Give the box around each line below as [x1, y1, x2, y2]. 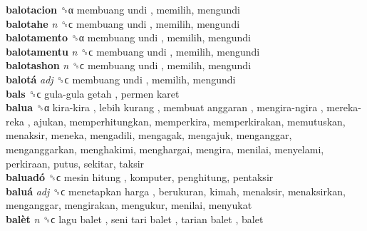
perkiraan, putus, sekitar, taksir [6, 155, 145, 170]
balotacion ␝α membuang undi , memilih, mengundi [6, 2, 240, 16]
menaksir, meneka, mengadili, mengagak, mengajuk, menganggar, [6, 128, 292, 143]
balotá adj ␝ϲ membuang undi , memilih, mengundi [6, 71, 236, 86]
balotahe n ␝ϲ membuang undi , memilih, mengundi [6, 16, 240, 31]
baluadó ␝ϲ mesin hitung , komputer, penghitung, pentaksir [6, 170, 274, 185]
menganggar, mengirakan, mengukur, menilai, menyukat [6, 197, 252, 212]
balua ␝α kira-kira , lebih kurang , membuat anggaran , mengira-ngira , [6, 100, 324, 115]
